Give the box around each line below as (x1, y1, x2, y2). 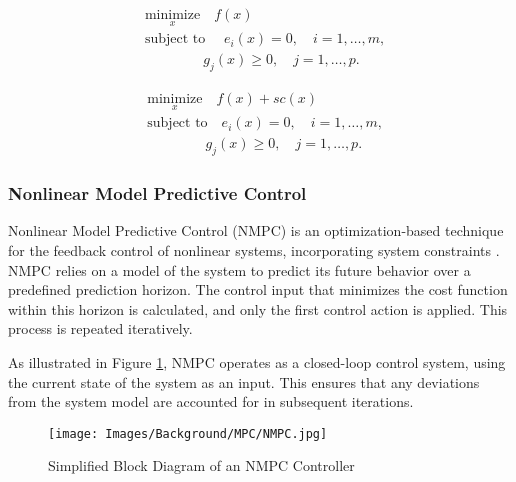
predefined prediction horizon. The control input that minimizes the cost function (8, 279, 508, 300)
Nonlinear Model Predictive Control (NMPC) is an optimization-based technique (8, 220, 504, 241)
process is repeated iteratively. (8, 318, 193, 339)
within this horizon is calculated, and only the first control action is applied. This (8, 298, 508, 319)
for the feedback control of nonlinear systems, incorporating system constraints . (8, 240, 500, 261)
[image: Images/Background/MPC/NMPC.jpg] (48, 426, 328, 441)
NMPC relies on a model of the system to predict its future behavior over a (8, 259, 471, 280)
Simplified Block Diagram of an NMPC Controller (48, 455, 355, 476)
